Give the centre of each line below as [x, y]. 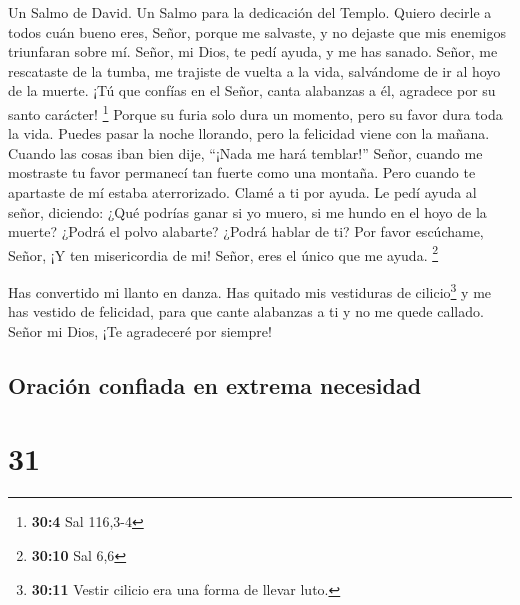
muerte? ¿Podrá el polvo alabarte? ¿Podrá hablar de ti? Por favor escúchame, [246, 231]
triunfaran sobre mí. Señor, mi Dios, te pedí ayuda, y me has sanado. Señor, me [253, 51]
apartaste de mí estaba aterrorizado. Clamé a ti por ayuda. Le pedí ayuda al [242, 192]
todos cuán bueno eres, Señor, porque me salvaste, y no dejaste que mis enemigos [257, 31]
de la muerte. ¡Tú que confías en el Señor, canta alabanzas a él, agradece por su [252, 90]
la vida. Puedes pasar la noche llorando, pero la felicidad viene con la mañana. [249, 133]
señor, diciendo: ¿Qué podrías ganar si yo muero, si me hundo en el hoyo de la [247, 211]
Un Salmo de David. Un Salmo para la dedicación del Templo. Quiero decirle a [250, 12]
